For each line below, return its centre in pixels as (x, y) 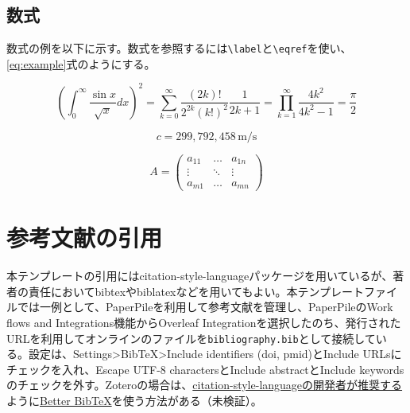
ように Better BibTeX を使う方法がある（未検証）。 (134, 400)
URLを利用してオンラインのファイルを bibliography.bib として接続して (191, 338)
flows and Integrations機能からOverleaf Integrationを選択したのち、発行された (204, 322)
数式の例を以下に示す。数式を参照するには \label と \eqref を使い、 (179, 48)
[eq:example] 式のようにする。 (81, 63)
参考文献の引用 (85, 238)
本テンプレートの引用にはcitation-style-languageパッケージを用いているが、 (200, 276)
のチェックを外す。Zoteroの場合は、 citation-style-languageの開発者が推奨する (205, 385)
